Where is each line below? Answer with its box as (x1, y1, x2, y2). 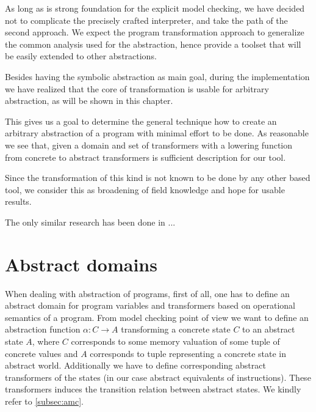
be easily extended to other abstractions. (5, 50, 157, 62)
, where (32, 335, 60, 347)
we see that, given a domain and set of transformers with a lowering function (5, 138, 293, 151)
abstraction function (5, 323, 81, 336)
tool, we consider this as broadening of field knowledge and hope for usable (5, 183, 285, 196)
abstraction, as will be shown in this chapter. (5, 94, 173, 107)
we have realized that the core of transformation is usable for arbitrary (5, 82, 269, 95)
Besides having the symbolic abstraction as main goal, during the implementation (5, 70, 310, 83)
